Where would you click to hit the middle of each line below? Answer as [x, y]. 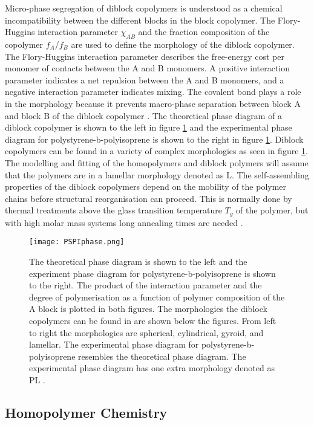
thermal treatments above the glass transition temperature [114, 210]
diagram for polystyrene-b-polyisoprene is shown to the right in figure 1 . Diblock [154, 139]
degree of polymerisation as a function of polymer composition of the [157, 297]
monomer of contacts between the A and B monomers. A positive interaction [148, 68]
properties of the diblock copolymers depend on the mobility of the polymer [146, 187]
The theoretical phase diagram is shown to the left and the [138, 261]
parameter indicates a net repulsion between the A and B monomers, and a [145, 79]
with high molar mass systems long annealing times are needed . [124, 222]
